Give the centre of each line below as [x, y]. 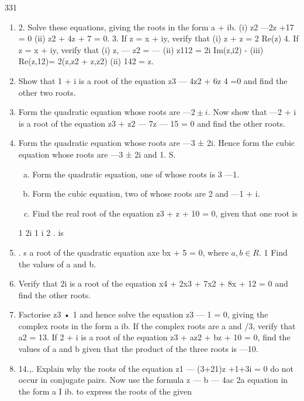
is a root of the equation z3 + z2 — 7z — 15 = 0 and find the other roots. [152, 123]
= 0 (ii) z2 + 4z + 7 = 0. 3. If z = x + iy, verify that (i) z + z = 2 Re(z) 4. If [158, 38]
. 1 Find [273, 252]
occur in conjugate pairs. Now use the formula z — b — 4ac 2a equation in [153, 380]
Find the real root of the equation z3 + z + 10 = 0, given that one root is [165, 213]
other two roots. [47, 92]
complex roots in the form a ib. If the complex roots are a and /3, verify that [157, 325]
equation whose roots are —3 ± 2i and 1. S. [97, 154]
